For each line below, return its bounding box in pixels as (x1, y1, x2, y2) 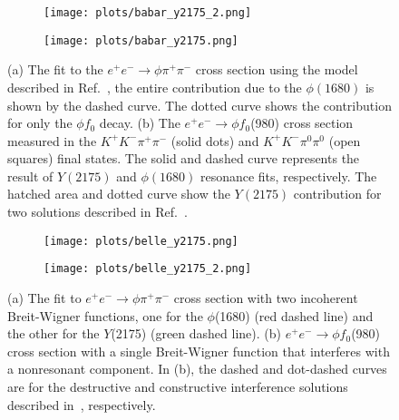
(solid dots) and (170, 131, 259, 150)
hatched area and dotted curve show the (7, 184, 230, 203)
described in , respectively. (7, 395, 156, 414)
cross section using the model (195, 60, 358, 79)
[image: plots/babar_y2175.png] (44, 34, 238, 47)
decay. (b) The (99, 113, 180, 132)
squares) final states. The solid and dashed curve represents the (7, 149, 360, 168)
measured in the (7, 131, 97, 150)
